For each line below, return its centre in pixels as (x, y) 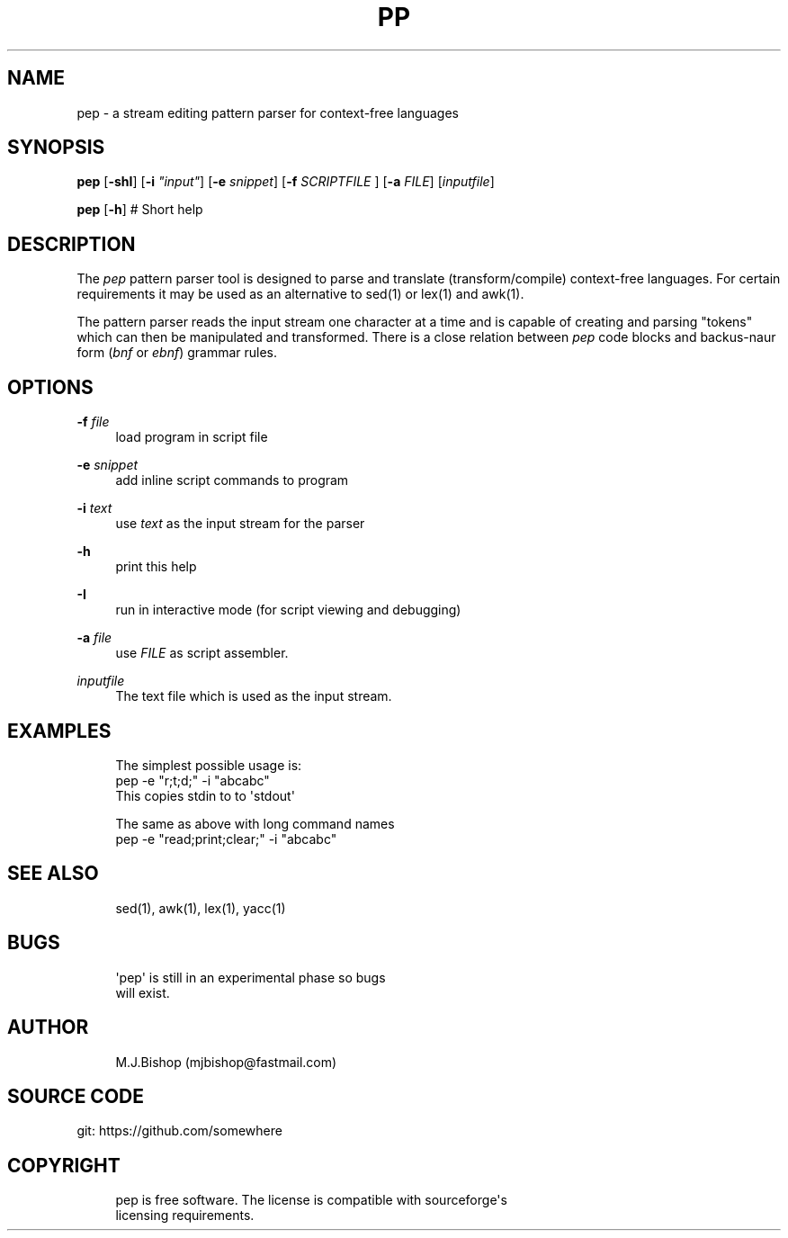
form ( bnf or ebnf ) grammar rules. (177, 353)
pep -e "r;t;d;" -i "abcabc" (193, 780)
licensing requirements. (185, 1216)
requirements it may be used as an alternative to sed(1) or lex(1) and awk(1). (300, 294)
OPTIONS (50, 387)
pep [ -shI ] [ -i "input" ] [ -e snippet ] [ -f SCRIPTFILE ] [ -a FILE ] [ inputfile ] (286, 182)
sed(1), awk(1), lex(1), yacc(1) (201, 908)
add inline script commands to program (232, 480)
